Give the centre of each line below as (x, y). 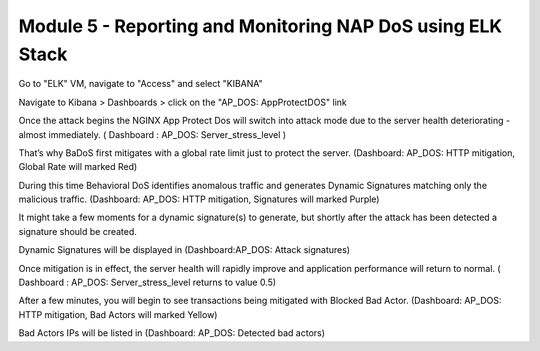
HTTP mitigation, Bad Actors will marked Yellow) (118, 314)
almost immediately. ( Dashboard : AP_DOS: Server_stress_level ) (152, 134)
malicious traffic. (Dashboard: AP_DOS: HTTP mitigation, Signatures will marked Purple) (199, 199)
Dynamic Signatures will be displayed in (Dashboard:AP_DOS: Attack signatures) (184, 250)
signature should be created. (77, 231)
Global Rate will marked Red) (78, 167)
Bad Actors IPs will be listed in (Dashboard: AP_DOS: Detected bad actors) (171, 333)
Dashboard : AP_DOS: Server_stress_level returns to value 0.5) (147, 282)
